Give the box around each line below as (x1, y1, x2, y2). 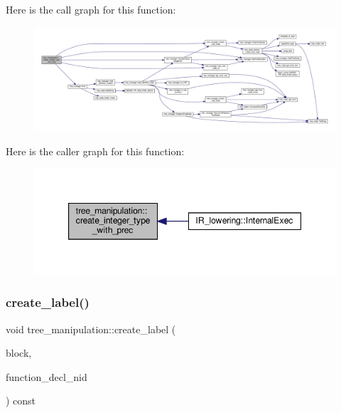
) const (6, 393, 36, 408)
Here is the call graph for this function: (6, 2, 176, 16)
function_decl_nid (6, 369, 87, 384)
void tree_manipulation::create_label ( (6, 321, 176, 336)
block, (6, 345, 32, 360)
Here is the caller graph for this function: (6, 143, 185, 158)
